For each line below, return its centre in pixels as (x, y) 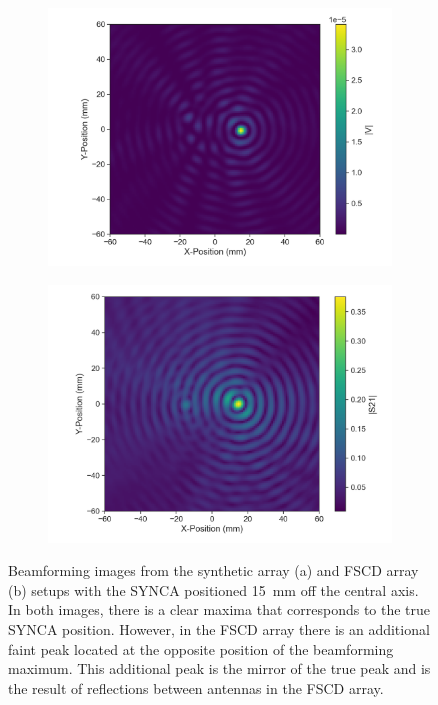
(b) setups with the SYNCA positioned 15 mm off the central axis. (213, 589)
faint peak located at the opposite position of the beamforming (201, 648)
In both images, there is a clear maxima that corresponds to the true (219, 609)
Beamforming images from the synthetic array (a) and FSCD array (213, 570)
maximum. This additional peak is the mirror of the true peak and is (219, 668)
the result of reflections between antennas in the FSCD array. (196, 687)
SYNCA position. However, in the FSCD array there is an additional (219, 628)
